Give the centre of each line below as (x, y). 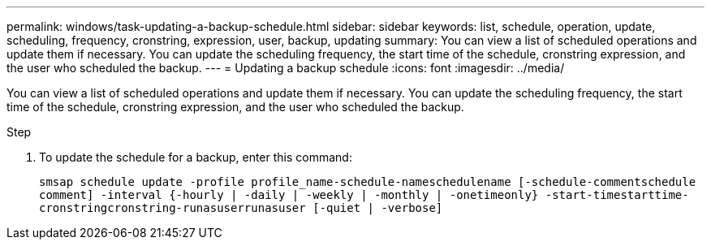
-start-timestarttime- (617, 195)
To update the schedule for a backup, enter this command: (196, 157)
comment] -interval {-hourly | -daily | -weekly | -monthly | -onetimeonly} (289, 195)
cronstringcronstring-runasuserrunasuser (172, 208)
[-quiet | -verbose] (378, 208)
